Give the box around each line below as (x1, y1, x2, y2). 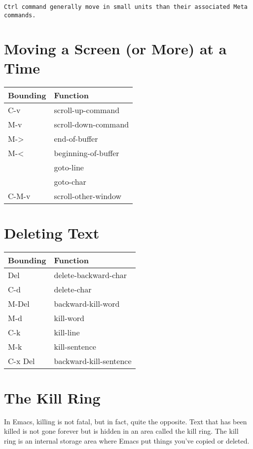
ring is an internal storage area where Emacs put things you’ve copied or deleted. (4, 436, 250, 446)
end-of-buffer (54, 132, 98, 144)
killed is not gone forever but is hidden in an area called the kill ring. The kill (4, 426, 239, 436)
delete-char (54, 283, 92, 295)
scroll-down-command (54, 118, 129, 130)
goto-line (54, 161, 84, 173)
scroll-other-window (54, 190, 122, 202)
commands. (4, 11, 36, 19)
